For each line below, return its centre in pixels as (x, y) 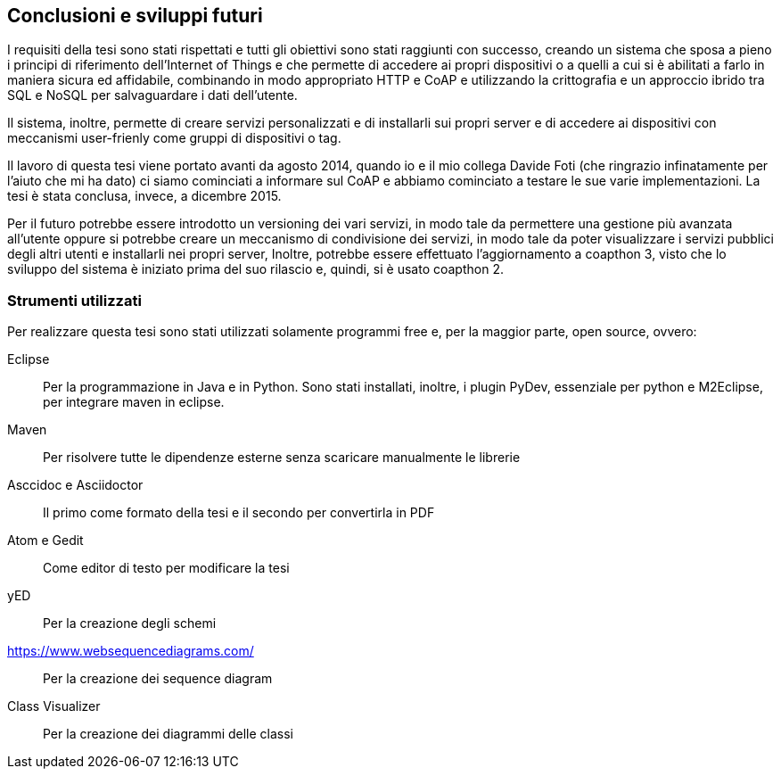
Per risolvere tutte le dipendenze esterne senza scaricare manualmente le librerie (282, 458)
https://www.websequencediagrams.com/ (131, 651)
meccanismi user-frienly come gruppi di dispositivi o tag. (174, 138)
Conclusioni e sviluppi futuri (135, 16)
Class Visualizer (54, 706)
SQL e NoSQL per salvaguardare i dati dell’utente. (152, 95)
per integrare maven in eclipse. (134, 402)
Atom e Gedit (45, 541)
